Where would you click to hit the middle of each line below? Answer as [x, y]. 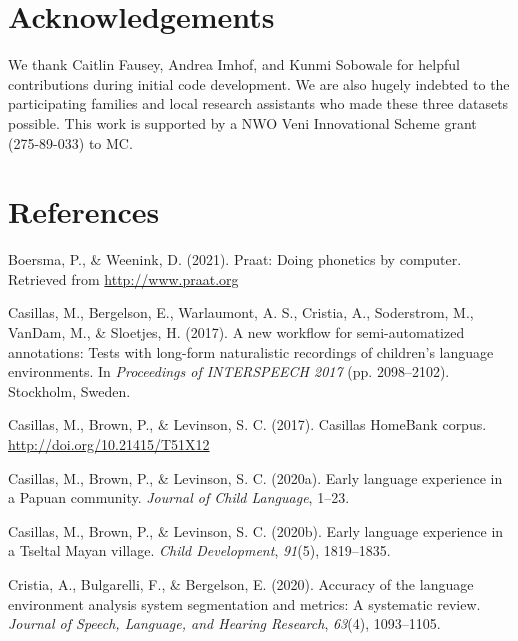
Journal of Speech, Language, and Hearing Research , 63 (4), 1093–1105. [224, 623]
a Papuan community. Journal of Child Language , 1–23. [179, 497]
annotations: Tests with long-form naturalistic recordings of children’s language [251, 351]
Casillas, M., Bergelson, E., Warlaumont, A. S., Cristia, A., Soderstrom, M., [241, 312]
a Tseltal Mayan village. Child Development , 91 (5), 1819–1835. [199, 550]
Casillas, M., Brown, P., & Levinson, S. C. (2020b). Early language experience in [256, 530]
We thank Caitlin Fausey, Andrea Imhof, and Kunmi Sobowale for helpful [234, 64]
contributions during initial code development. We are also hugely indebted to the [259, 83]
